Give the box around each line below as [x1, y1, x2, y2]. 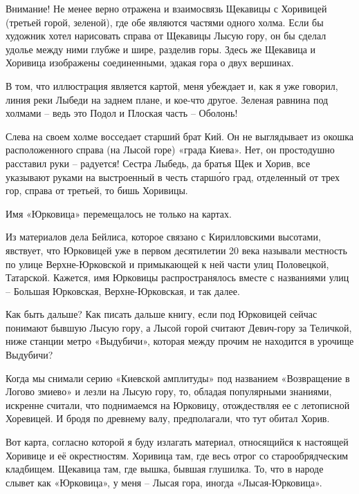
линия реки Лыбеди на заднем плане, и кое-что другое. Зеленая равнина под [6, 92, 329, 106]
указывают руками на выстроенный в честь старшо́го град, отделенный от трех [6, 169, 340, 184]
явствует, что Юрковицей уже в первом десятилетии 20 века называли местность [6, 243, 347, 257]
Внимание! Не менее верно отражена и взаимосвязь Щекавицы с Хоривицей [6, 1, 327, 15]
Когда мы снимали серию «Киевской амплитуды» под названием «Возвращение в [6, 370, 350, 385]
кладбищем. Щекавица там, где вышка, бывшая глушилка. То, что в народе [6, 462, 324, 476]
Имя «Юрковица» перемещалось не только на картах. [6, 206, 232, 220]
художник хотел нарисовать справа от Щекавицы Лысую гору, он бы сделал [6, 28, 326, 43]
